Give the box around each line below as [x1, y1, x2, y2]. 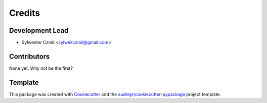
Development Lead [9, 26, 69, 35]
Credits [9, 7, 41, 18]
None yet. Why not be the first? [9, 65, 73, 71]
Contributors [9, 52, 50, 60]
